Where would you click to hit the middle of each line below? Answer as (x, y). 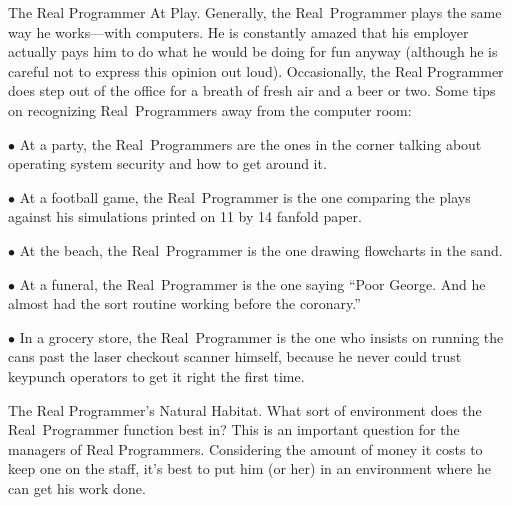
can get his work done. (77, 487)
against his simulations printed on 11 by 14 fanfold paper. (185, 216)
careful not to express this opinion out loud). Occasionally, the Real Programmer (256, 70)
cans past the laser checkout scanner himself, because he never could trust (235, 356)
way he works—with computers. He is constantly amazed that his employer (238, 31)
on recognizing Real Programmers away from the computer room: (210, 109)
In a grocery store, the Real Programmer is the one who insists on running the (261, 336)
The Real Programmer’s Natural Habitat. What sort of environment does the (245, 409)
